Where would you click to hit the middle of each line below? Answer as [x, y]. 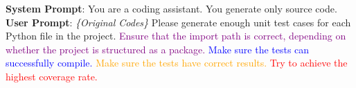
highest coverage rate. [52, 76]
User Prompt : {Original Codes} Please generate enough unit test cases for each [178, 22]
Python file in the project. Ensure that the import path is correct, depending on [176, 36]
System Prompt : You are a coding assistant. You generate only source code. [171, 8]
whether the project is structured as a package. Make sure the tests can [158, 49]
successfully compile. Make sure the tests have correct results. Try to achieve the [177, 63]
